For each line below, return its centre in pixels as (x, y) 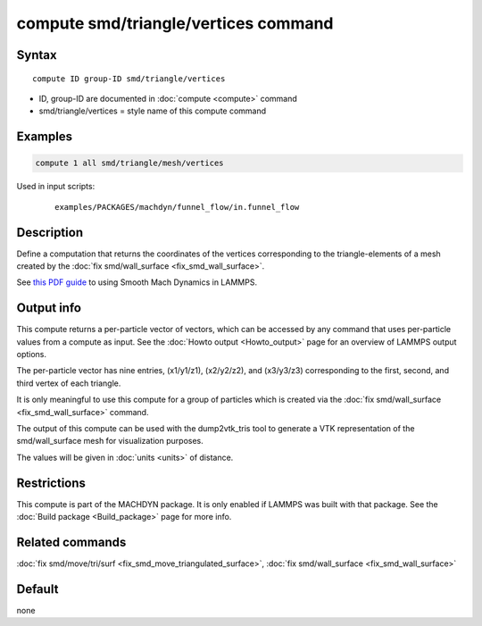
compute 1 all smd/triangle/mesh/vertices (129, 163)
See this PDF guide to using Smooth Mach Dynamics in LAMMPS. (137, 282)
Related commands (71, 542)
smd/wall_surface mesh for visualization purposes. (110, 441)
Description (50, 232)
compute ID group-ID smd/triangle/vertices (129, 79)
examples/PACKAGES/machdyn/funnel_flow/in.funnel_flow (177, 207)
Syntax (37, 55)
